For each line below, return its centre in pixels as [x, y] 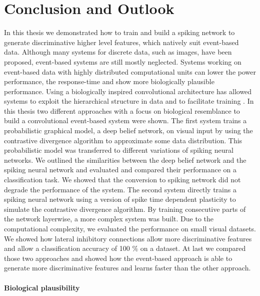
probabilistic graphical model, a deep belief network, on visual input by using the [128, 130]
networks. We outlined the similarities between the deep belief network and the [125, 160]
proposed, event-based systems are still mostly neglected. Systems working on [123, 61]
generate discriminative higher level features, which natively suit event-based [121, 42]
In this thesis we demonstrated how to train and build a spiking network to [119, 32]
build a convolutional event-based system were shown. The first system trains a [125, 120]
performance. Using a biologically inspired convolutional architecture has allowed [128, 91]
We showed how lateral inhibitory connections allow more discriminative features [128, 238]
